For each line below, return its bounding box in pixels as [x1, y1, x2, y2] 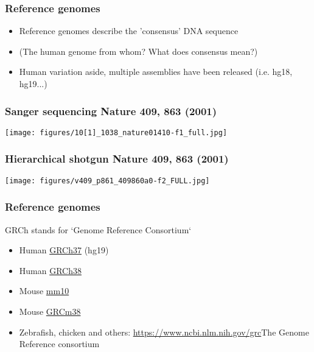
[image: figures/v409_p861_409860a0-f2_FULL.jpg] [5, 176, 210, 185]
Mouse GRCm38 [19, 304, 81, 317]
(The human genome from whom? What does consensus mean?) [19, 44, 258, 57]
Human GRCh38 [19, 264, 82, 276]
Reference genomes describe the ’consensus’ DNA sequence [19, 24, 239, 37]
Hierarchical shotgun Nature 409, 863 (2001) [5, 151, 229, 166]
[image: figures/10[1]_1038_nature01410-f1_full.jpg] [5, 128, 228, 137]
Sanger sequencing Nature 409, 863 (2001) [5, 103, 217, 118]
